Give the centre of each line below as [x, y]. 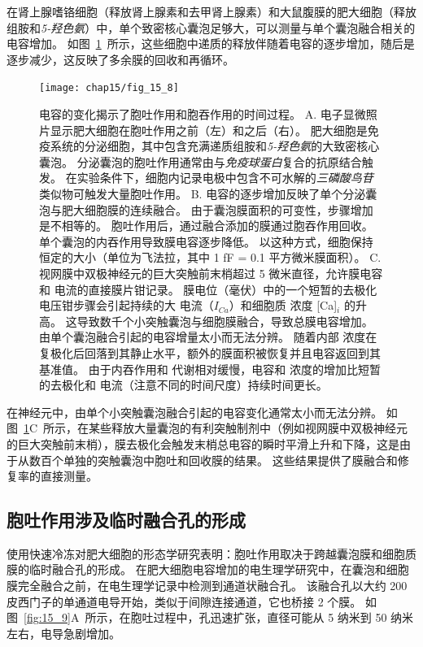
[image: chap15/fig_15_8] [109, 88]
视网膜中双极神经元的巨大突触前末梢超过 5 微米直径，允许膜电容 [211, 273]
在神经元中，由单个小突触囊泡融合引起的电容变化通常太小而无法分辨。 [194, 412]
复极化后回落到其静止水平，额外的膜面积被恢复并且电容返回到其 [210, 352]
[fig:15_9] [47, 617]
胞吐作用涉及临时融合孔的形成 [126, 520]
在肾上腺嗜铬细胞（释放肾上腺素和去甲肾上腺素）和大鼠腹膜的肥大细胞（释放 [211, 11]
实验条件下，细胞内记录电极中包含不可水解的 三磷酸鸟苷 [225, 178]
